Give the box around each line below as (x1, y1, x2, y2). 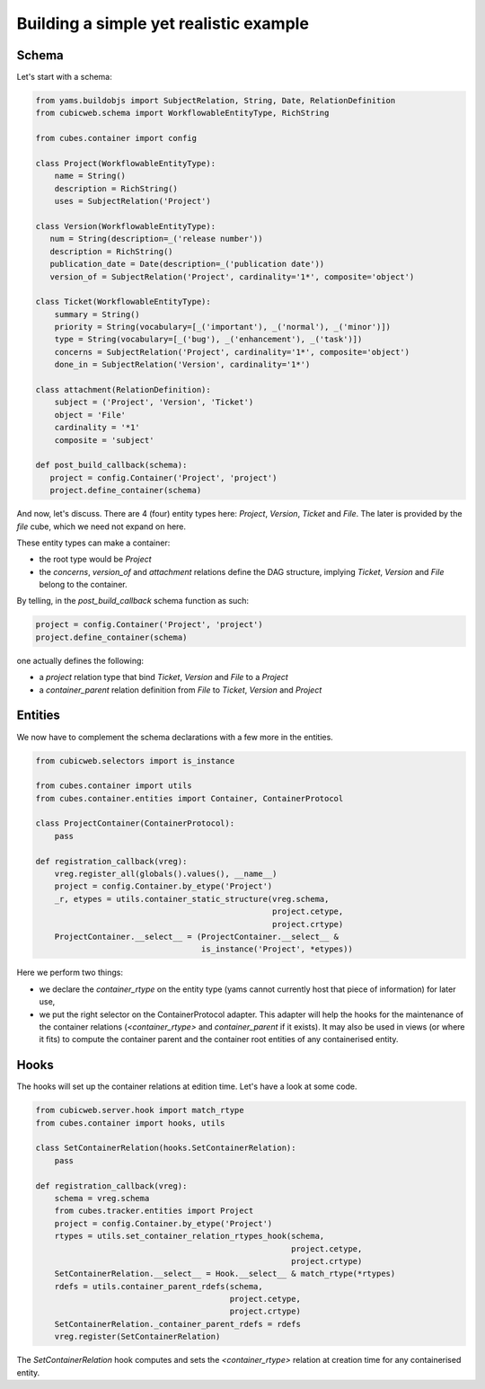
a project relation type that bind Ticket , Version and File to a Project (39, 672, 289, 683)
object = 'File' (54, 410, 126, 420)
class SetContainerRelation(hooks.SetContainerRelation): (35, 1143, 296, 1154)
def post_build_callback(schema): (35, 460, 188, 471)
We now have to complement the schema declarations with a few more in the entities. (16, 731, 334, 742)
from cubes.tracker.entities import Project (54, 1206, 254, 1216)
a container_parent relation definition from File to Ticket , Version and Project (39, 684, 322, 695)
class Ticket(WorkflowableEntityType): (35, 296, 211, 307)
